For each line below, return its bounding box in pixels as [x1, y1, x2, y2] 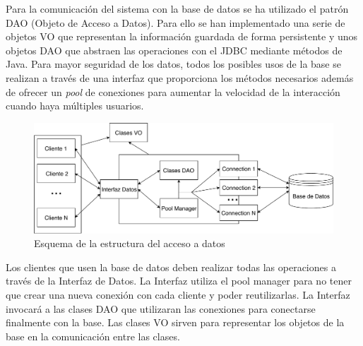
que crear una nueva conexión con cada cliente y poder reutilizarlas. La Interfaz [6, 287, 350, 302]
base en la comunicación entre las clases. [6, 328, 180, 343]
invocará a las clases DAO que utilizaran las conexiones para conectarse [6, 301, 316, 316]
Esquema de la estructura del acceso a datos [34, 236, 225, 251]
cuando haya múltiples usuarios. [6, 98, 144, 113]
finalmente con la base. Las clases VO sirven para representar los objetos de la [6, 315, 345, 330]
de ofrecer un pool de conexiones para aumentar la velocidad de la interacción [6, 84, 340, 99]
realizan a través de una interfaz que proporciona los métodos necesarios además [6, 70, 354, 85]
